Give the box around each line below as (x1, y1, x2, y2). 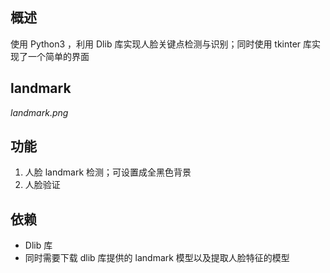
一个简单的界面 (27, 50, 90, 62)
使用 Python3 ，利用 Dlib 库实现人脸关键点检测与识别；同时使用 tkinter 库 (10, 38, 313, 50)
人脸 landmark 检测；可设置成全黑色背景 (24, 166, 192, 178)
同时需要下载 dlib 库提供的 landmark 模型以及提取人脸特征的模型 (24, 252, 290, 264)
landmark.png (10, 106, 69, 118)
